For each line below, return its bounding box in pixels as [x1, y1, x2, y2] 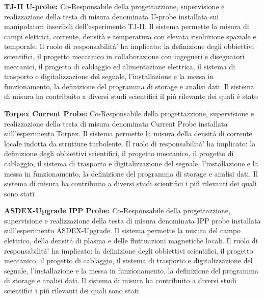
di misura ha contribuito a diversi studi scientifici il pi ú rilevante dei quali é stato [4, 91, 258, 102]
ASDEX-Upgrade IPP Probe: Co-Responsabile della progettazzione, [4, 205, 230, 216]
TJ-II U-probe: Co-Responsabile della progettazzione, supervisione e [4, 1, 225, 11]
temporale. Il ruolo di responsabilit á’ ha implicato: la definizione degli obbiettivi [4, 41, 254, 52]
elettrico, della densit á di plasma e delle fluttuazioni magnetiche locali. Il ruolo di [4, 235, 258, 246]
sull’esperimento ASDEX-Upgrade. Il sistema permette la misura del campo [4, 225, 241, 236]
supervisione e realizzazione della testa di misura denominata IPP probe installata [4, 215, 261, 226]
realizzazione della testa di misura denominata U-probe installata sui [4, 11, 219, 21]
